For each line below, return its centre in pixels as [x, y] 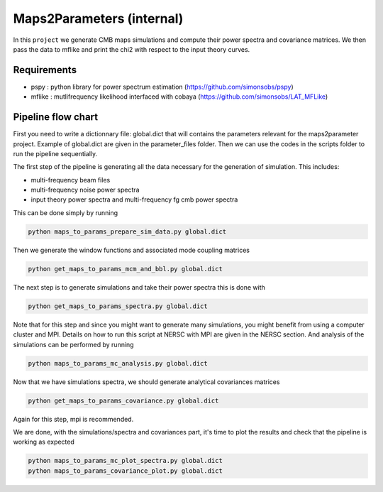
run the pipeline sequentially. [55, 153]
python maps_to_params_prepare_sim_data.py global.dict [127, 231]
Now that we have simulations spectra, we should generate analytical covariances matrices [146, 382]
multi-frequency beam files [71, 180]
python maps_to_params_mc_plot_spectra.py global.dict [125, 461]
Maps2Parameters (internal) [98, 18]
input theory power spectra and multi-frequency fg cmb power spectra [134, 199]
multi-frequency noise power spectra [85, 190]
